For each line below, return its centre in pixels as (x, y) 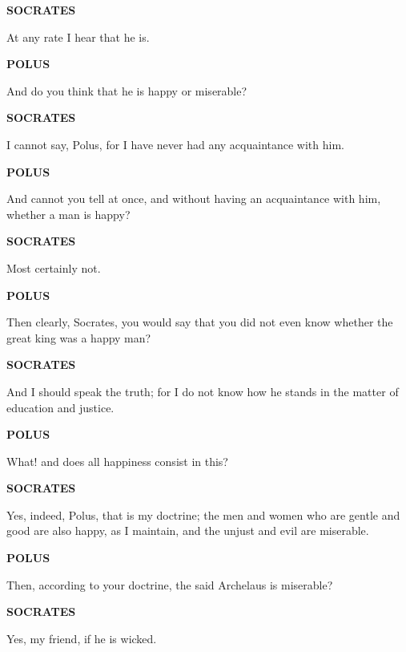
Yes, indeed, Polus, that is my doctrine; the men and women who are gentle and (203, 514)
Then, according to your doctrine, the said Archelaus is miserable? (170, 584)
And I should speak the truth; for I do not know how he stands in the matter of (203, 391)
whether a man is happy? (68, 214)
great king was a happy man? (79, 337)
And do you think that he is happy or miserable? (127, 90)
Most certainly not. (54, 267)
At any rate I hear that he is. (78, 36)
